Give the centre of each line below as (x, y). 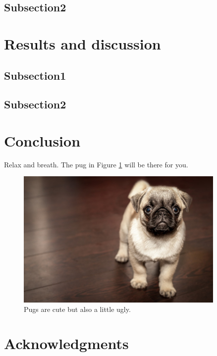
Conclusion (42, 140)
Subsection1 (35, 75)
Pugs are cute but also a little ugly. (77, 309)
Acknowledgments (66, 343)
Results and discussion (82, 43)
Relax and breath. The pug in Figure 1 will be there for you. (96, 164)
